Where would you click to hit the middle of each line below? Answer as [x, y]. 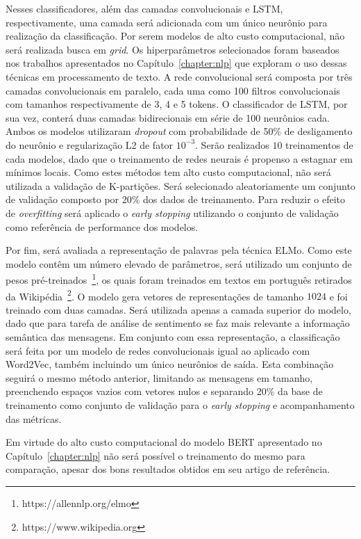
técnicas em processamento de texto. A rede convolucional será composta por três [179, 76]
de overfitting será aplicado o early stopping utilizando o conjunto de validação [172, 212]
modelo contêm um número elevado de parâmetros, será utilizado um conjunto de [179, 263]
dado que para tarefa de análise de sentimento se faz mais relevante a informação [178, 323]
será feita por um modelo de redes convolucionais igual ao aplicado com [158, 350]
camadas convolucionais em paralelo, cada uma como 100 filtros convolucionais [173, 90]
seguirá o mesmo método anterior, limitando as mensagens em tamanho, [159, 377]
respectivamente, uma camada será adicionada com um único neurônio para [167, 22]
